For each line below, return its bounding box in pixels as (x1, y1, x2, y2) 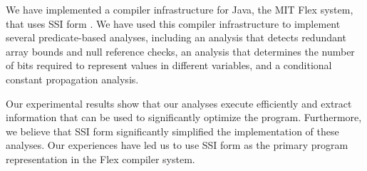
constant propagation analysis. (6, 71, 139, 86)
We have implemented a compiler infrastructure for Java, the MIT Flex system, (6, 2, 353, 16)
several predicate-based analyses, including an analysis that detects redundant (6, 30, 346, 45)
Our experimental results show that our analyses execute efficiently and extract (6, 95, 352, 110)
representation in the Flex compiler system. (6, 151, 195, 166)
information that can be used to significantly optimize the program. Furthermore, (6, 110, 362, 125)
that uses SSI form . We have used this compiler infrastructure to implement (6, 16, 341, 31)
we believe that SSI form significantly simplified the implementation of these (6, 123, 339, 138)
